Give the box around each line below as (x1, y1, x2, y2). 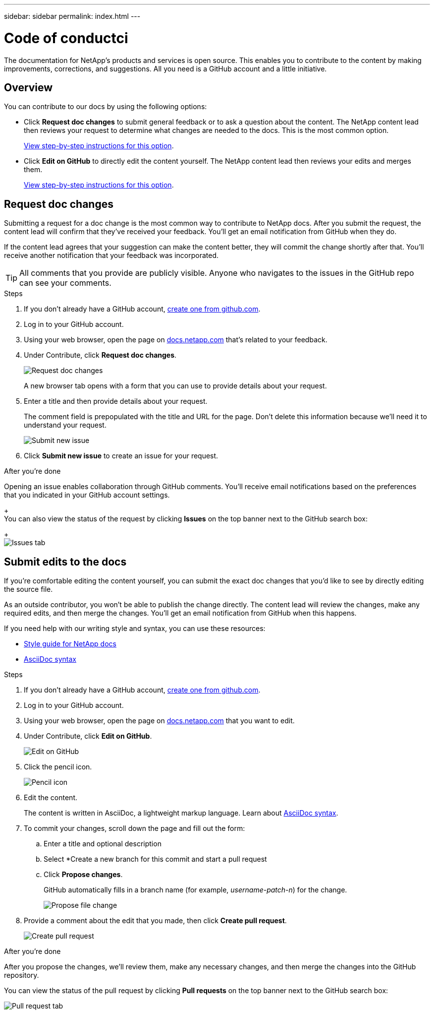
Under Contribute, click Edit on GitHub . (24, 732, 152, 741)
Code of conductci (4, 29, 128, 47)
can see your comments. (19, 278, 111, 288)
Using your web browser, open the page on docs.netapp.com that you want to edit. (24, 716, 295, 725)
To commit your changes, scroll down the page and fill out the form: (24, 824, 245, 833)
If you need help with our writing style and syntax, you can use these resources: (4, 624, 266, 633)
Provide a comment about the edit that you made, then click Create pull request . (24, 916, 287, 925)
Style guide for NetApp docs (24, 639, 116, 648)
